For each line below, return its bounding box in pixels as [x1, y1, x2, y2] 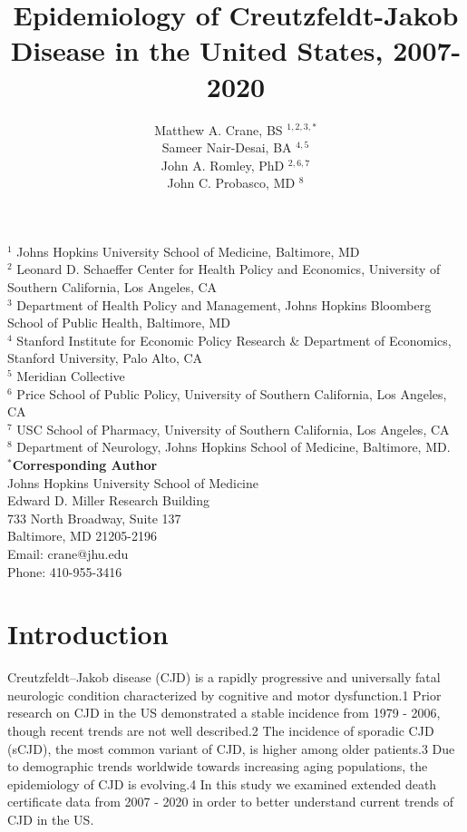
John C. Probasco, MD [167, 173, 296, 192]
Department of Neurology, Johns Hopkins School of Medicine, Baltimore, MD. [16, 437, 451, 456]
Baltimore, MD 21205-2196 [7, 526, 157, 545]
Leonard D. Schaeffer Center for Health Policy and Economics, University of [16, 259, 441, 279]
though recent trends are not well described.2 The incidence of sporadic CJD [7, 721, 434, 740]
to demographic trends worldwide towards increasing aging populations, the [7, 757, 428, 776]
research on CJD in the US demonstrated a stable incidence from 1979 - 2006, [7, 703, 441, 722]
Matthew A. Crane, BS [154, 120, 283, 139]
